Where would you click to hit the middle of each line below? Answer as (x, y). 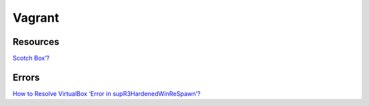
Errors (26, 77)
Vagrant (36, 18)
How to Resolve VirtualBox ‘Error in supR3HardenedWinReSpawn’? (107, 93)
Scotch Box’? (31, 58)
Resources (36, 42)
